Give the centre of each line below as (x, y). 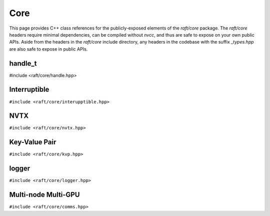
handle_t (23, 63)
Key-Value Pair (33, 142)
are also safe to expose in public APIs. (48, 49)
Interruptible (29, 89)
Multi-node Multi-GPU (44, 195)
